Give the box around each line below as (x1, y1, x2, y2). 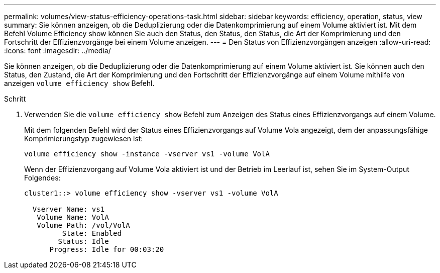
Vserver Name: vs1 (32, 205, 105, 213)
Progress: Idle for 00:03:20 (49, 245, 164, 253)
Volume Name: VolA (37, 213, 109, 221)
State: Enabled (62, 229, 122, 237)
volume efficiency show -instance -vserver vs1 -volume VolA (24, 150, 270, 158)
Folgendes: (24, 173, 61, 182)
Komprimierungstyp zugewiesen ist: (24, 134, 143, 143)
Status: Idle (58, 237, 109, 245)
